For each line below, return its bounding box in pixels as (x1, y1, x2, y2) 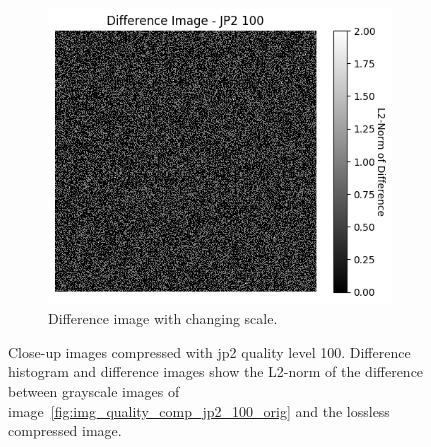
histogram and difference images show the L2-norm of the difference (8, 361, 424, 382)
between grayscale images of (8, 381, 180, 402)
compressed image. (8, 420, 122, 441)
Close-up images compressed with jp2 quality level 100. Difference (8, 341, 411, 362)
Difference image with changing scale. (48, 308, 278, 329)
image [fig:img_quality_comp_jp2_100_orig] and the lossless (8, 400, 390, 421)
